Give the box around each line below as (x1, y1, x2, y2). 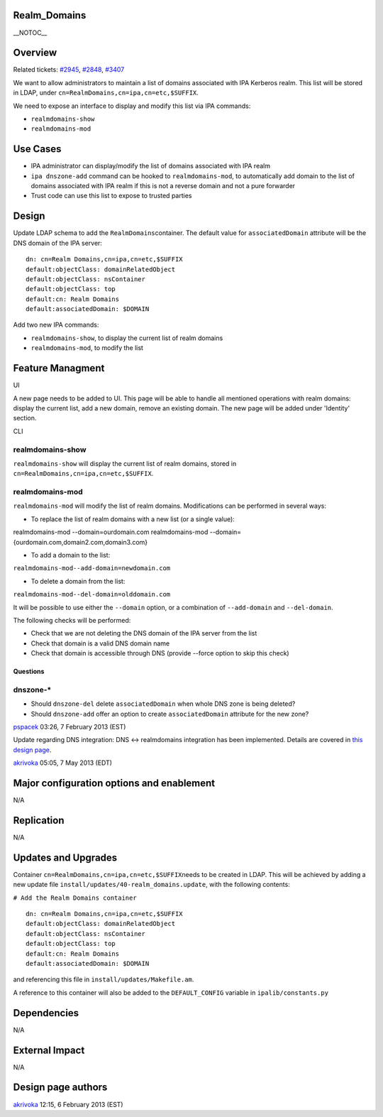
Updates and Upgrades (13, 851, 118, 863)
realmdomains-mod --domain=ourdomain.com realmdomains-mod (13, 528, 209, 536)
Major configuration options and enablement (13, 778, 216, 789)
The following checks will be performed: (13, 616, 131, 624)
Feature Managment (13, 362, 105, 374)
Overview (13, 47, 57, 59)
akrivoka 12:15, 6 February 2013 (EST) (13, 1100, 123, 1108)
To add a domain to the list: (30, 550, 111, 559)
